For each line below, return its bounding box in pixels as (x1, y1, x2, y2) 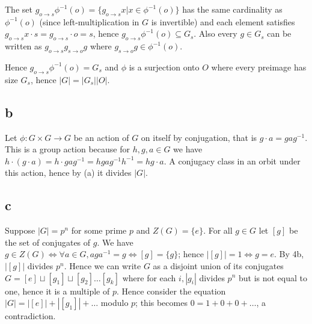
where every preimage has (211, 60, 307, 73)
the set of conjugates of (5, 235, 91, 248)
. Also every (194, 27, 237, 40)
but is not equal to (238, 271, 308, 284)
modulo (100, 296, 129, 309)
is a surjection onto (129, 60, 200, 73)
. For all (203, 224, 233, 237)
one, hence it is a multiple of (5, 284, 110, 297)
